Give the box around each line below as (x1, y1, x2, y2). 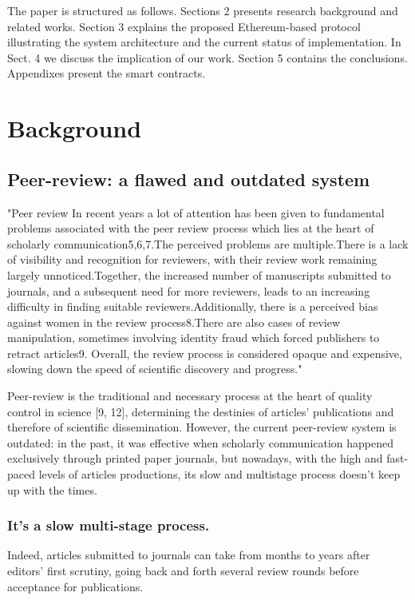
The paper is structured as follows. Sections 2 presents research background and (7, 2, 398, 18)
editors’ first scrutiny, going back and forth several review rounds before (7, 562, 359, 579)
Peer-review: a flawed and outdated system (7, 166, 370, 191)
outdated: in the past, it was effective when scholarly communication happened (7, 434, 394, 451)
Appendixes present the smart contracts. (7, 65, 206, 81)
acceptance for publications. (7, 578, 144, 594)
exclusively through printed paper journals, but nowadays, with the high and (7, 450, 383, 467)
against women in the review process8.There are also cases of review (7, 313, 341, 330)
